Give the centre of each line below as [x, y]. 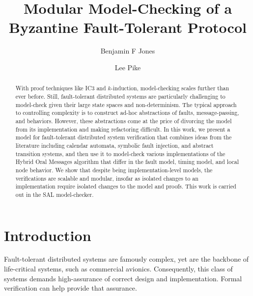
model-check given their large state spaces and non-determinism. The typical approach [126, 104]
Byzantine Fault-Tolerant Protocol [128, 27]
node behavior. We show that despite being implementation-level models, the [114, 170]
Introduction [48, 235]
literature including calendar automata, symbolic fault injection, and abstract [114, 145]
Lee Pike [128, 67]
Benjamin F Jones [128, 51]
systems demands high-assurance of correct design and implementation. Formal [123, 278]
